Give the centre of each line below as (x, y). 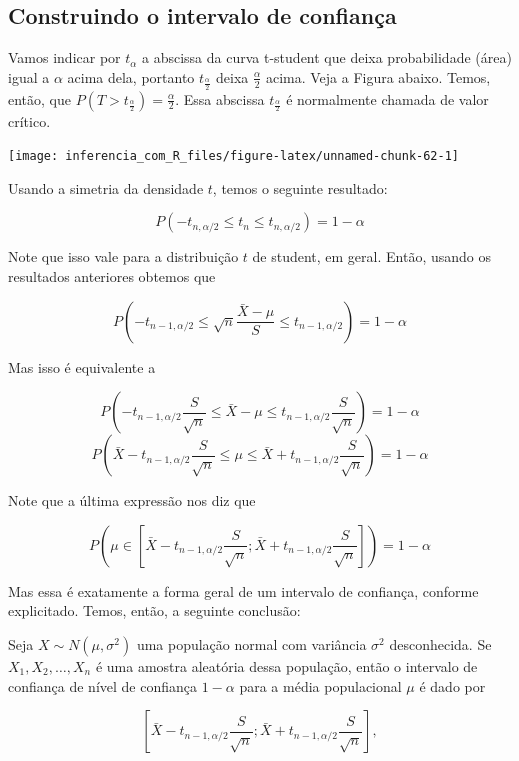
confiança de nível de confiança (102, 685)
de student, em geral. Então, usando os (371, 256)
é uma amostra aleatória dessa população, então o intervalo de (286, 666)
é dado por (452, 685)
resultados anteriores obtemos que (112, 276)
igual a (29, 76)
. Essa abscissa (220, 98)
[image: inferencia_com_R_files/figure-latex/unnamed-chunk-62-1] (234, 156)
